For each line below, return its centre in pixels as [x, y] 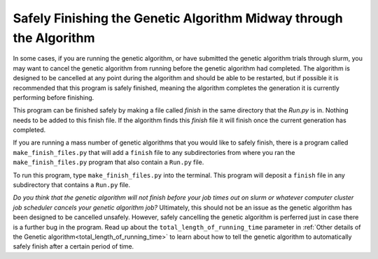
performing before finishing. [54, 97]
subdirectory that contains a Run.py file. [72, 185]
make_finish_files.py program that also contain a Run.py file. [108, 162]
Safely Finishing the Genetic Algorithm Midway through [178, 18]
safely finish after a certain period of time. [73, 246]
